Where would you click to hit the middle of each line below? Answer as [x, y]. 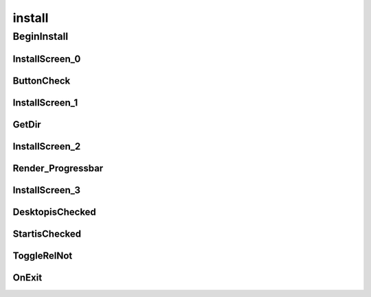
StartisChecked [47, 234]
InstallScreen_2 [47, 146]
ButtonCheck [42, 81]
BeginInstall [41, 36]
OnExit [27, 277]
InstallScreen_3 [46, 190]
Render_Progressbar [58, 168]
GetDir [27, 124]
